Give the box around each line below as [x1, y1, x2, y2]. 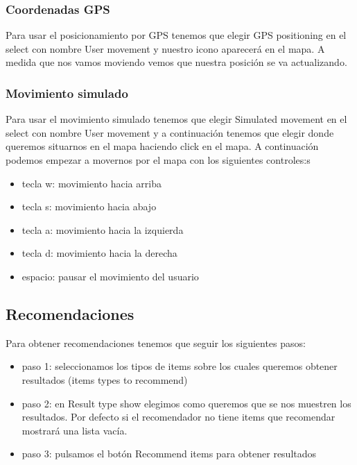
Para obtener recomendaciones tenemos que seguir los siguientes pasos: [6, 335, 306, 350]
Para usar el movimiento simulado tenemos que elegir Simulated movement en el [6, 112, 347, 126]
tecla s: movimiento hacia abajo [21, 199, 157, 214]
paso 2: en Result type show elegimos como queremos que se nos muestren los [21, 396, 351, 410]
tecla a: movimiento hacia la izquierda [21, 222, 184, 237]
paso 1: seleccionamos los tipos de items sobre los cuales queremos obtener [21, 359, 338, 373]
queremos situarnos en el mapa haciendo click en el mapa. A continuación [6, 139, 319, 153]
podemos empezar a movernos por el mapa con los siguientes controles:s [6, 153, 311, 167]
